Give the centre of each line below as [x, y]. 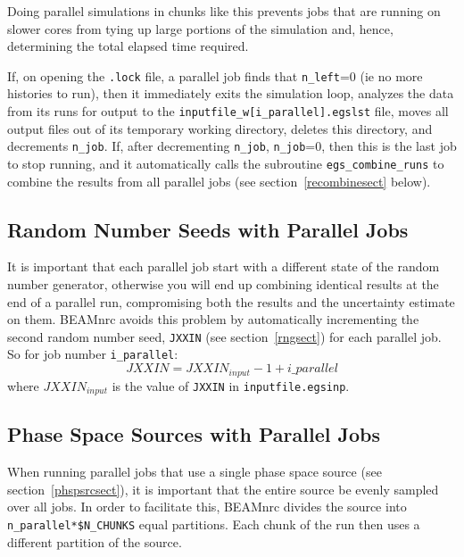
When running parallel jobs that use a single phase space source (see [195, 472]
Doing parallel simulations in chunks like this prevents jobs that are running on [224, 11]
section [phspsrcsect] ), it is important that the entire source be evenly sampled [223, 489]
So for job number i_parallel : [93, 354]
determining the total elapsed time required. [128, 46]
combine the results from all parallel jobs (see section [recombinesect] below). [219, 181]
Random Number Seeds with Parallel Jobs [208, 229]
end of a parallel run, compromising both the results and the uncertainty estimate [231, 301]
